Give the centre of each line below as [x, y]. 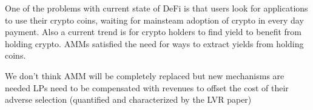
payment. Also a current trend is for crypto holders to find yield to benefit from [153, 32]
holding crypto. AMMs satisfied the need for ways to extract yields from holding [154, 43]
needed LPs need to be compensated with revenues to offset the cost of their [147, 87]
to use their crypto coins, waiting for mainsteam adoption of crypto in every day [154, 20]
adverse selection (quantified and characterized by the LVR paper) [128, 99]
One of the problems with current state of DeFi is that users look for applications [156, 8]
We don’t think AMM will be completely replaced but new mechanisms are [145, 75]
